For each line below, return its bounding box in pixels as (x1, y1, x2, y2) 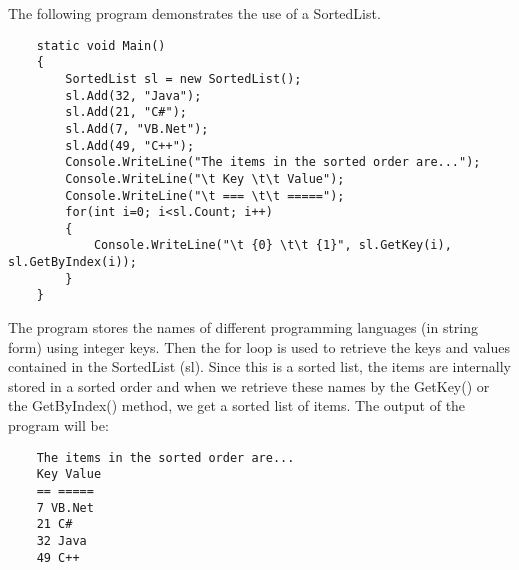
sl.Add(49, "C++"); (65, 138, 195, 153)
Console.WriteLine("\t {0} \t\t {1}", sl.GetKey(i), (93, 238, 452, 253)
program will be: (8, 415, 109, 436)
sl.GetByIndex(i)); (8, 255, 137, 270)
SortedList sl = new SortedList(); (65, 71, 302, 86)
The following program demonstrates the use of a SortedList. (8, 3, 381, 23)
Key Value (36, 467, 102, 482)
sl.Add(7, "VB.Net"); (65, 121, 209, 136)
